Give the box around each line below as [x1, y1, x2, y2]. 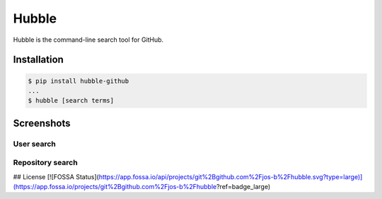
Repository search [13, 158, 78, 168]
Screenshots [13, 117, 71, 129]
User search [13, 139, 57, 149]
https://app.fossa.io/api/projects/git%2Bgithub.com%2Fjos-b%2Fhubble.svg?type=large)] [98, 172, 363, 181]
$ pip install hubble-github [28, 76, 129, 85]
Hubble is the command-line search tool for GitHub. [13, 35, 164, 44]
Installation [13, 54, 64, 66]
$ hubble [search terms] [28, 96, 115, 105]
